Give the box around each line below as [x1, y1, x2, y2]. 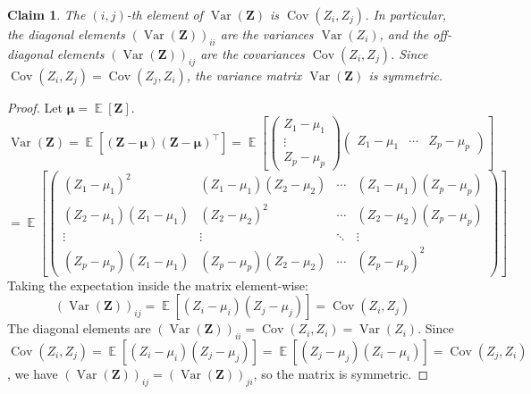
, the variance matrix [186, 65, 302, 84]
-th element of [126, 5, 203, 23]
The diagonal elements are [7, 319, 151, 338]
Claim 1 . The [7, 5, 86, 23]
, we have [7, 365, 58, 383]
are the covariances [200, 44, 305, 63]
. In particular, [365, 5, 447, 23]
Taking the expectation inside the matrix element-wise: [7, 275, 308, 294]
